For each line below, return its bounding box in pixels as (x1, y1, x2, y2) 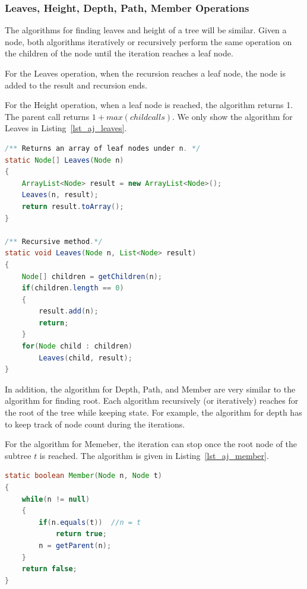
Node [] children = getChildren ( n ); (21, 272, 162, 281)
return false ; (21, 565, 77, 574)
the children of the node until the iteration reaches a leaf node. (5, 47, 233, 59)
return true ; (55, 530, 107, 539)
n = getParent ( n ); (39, 541, 112, 550)
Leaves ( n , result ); (21, 191, 99, 199)
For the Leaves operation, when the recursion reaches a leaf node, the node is (5, 67, 286, 79)
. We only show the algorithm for (172, 110, 293, 122)
